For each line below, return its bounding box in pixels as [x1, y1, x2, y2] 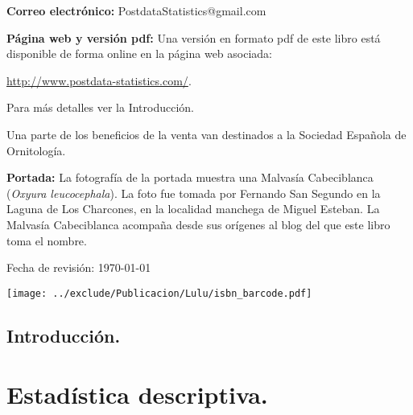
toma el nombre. [6, 232, 87, 249]
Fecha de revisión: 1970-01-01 [6, 259, 151, 276]
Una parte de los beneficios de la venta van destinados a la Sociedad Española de [6, 125, 407, 142]
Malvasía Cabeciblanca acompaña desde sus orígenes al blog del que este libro [6, 216, 390, 232]
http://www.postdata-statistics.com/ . [6, 72, 192, 88]
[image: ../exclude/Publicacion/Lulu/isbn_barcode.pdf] [6, 287, 312, 299]
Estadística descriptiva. [6, 378, 268, 411]
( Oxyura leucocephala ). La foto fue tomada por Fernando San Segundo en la [6, 184, 381, 201]
